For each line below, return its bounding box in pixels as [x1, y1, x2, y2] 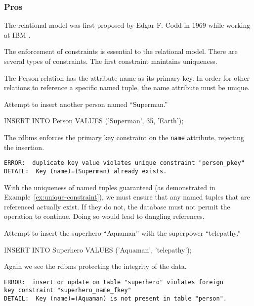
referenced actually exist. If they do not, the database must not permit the [4, 201, 230, 211]
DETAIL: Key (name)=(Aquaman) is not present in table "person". [4, 295, 227, 302]
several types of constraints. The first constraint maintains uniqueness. [4, 56, 217, 66]
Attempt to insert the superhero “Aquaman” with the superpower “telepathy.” [4, 227, 241, 238]
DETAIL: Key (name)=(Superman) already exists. [4, 167, 167, 175]
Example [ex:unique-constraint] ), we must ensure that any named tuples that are [4, 192, 250, 202]
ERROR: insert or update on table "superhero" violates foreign [4, 278, 223, 286]
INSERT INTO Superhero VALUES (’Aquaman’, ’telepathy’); [4, 244, 192, 255]
